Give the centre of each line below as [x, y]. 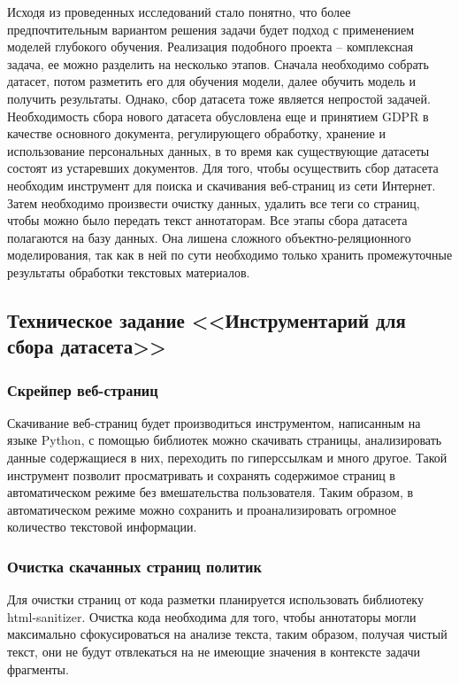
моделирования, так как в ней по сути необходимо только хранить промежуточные [230, 255]
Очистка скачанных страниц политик [134, 566]
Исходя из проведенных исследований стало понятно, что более [179, 12]
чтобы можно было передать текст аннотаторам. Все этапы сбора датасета [207, 220]
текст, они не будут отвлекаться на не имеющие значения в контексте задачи [214, 652]
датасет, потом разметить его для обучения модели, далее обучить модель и [212, 81]
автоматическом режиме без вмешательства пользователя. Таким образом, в [210, 492]
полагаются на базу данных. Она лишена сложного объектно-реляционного [209, 237]
